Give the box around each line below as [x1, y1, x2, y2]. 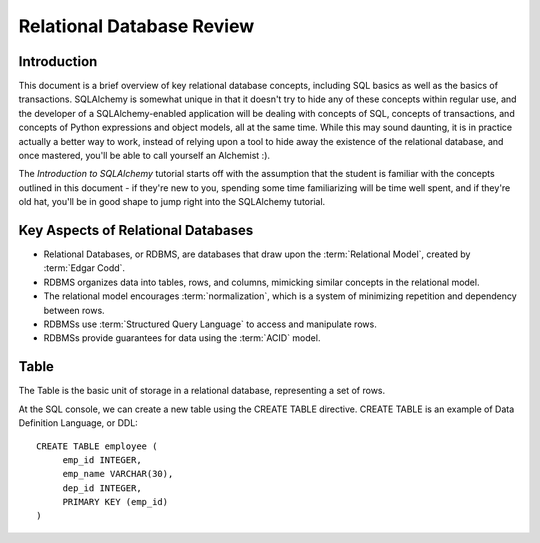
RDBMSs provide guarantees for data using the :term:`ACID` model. [43, 332, 321, 344]
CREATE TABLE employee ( [36, 440, 158, 452]
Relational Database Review [18, 15, 255, 37]
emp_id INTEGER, [62, 454, 142, 465]
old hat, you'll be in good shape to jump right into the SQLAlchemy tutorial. [18, 196, 326, 208]
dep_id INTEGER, [62, 482, 142, 494]
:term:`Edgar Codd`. [43, 262, 125, 274]
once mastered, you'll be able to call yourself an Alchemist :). [18, 150, 270, 162]
